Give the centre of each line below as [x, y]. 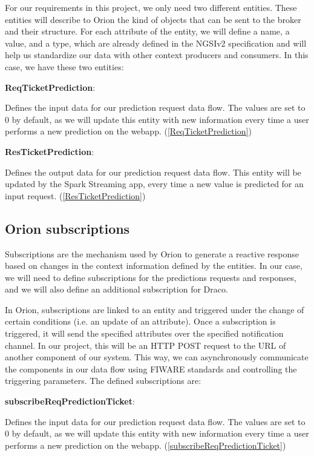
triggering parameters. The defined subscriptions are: [103, 381]
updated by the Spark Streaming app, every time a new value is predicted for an [154, 184]
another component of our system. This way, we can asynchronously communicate [157, 357]
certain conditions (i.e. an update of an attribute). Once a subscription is [140, 321]
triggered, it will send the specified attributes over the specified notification [144, 333]
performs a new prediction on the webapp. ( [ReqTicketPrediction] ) [128, 131]
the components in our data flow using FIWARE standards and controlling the [151, 368]
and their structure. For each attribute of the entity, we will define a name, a [147, 31]
